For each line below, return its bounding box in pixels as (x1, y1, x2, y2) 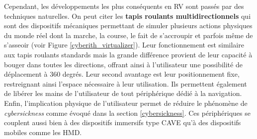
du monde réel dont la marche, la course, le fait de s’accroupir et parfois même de (4, 30, 253, 40)
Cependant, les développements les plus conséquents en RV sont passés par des (4, 1, 244, 11)
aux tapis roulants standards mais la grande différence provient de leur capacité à (4, 49, 253, 59)
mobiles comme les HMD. (4, 127, 82, 137)
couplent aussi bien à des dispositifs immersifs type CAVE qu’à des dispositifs (4, 117, 241, 128)
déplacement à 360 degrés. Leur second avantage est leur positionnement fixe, (4, 69, 240, 79)
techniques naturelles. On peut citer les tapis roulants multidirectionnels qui (4, 10, 251, 21)
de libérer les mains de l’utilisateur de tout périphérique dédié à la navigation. (4, 88, 242, 98)
